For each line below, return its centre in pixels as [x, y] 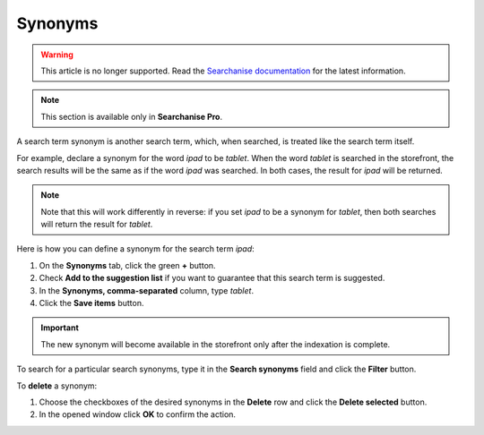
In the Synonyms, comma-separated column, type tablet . [147, 290]
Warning [57, 55]
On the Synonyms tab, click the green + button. [127, 265]
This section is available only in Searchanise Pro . [132, 116]
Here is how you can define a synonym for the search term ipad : [135, 249]
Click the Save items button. [91, 303]
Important [60, 328]
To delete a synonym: [57, 386]
